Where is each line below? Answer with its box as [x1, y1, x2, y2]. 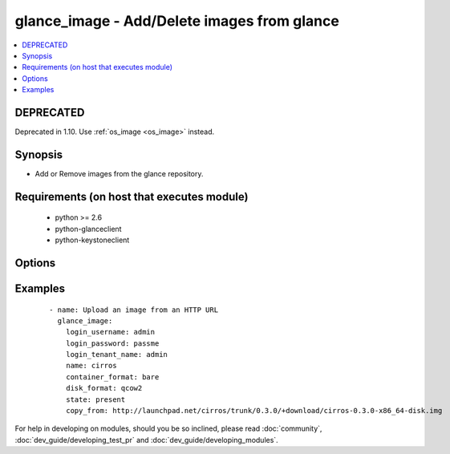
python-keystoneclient [55, 235, 130, 245]
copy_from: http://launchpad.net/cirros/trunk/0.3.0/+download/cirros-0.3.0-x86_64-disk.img [65, 406, 443, 415]
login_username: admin [65, 327, 156, 337]
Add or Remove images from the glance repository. [34, 168, 204, 178]
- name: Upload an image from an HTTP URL [49, 305, 219, 314]
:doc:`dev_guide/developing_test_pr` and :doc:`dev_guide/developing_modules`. [14, 435, 278, 444]
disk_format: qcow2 [65, 383, 143, 393]
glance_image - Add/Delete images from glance [14, 12, 340, 30]
